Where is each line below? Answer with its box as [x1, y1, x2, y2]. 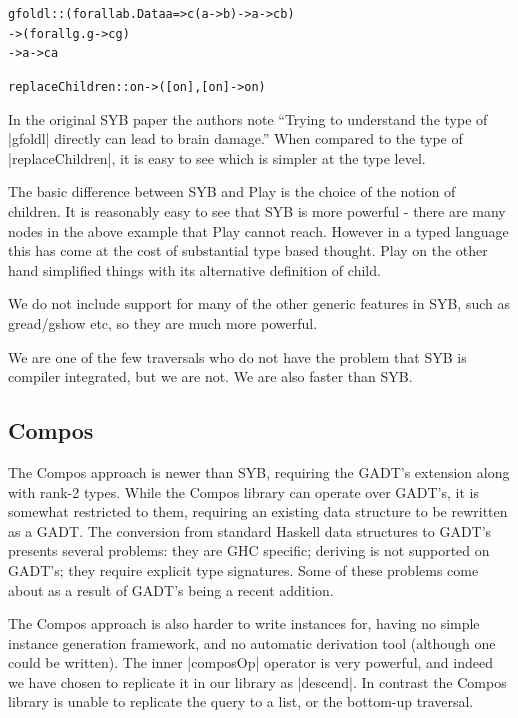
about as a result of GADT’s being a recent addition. [8, 579, 334, 600]
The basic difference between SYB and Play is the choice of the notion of [8, 181, 456, 202]
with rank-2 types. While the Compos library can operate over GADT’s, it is [8, 481, 479, 502]
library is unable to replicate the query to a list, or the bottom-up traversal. [8, 691, 474, 712]
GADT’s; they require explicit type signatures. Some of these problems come [8, 559, 479, 580]
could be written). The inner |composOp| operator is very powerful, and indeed [8, 652, 493, 673]
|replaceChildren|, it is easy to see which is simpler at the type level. [8, 147, 426, 168]
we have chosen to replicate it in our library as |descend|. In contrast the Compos [8, 671, 507, 692]
